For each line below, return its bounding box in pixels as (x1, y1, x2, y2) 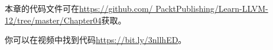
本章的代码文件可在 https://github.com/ (5, 2, 153, 14)
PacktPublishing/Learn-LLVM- (155, 2, 268, 14)
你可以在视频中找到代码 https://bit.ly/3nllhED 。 (5, 34, 187, 46)
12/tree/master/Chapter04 (5, 14, 102, 26)
